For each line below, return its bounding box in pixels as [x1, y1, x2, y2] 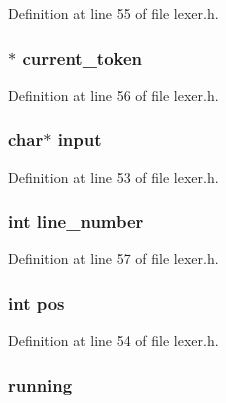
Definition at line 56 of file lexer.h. [8, 84, 219, 105]
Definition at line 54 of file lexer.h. [8, 330, 219, 351]
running [8, 372, 73, 397]
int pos [8, 290, 65, 315]
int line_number [8, 209, 144, 234]
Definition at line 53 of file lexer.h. [8, 166, 219, 187]
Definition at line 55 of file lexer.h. [8, 3, 219, 23]
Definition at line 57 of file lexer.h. [8, 248, 219, 269]
